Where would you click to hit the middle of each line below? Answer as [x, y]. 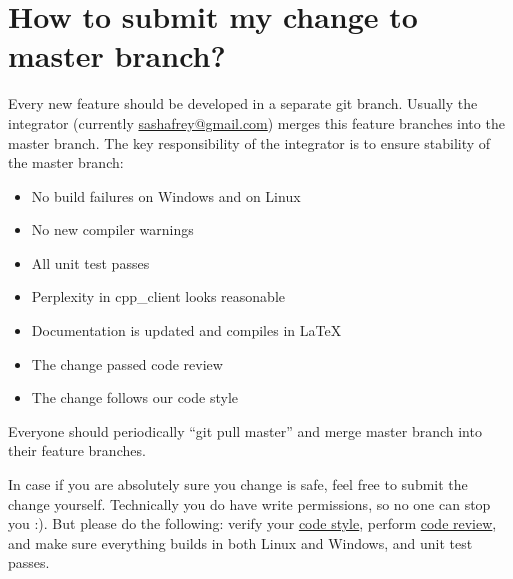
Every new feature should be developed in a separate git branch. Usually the [243, 103]
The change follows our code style [135, 397]
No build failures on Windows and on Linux [166, 195]
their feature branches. [77, 450]
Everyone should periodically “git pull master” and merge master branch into [245, 430]
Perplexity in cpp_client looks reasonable [158, 296]
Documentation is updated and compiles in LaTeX [186, 330]
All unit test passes [90, 262]
